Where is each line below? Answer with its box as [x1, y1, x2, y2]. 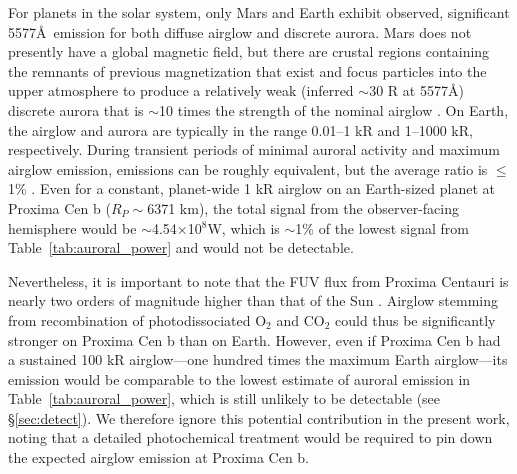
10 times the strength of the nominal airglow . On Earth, [159, 99, 509, 120]
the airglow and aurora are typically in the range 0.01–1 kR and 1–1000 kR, [8, 119, 473, 140]
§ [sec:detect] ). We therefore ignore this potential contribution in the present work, [8, 407, 510, 428]
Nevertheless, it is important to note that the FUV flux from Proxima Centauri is [8, 270, 509, 291]
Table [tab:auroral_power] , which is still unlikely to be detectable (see [8, 388, 441, 409]
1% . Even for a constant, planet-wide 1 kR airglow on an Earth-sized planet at [8, 178, 495, 199]
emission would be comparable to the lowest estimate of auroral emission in [8, 368, 471, 389]
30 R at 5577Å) [369, 80, 464, 101]
